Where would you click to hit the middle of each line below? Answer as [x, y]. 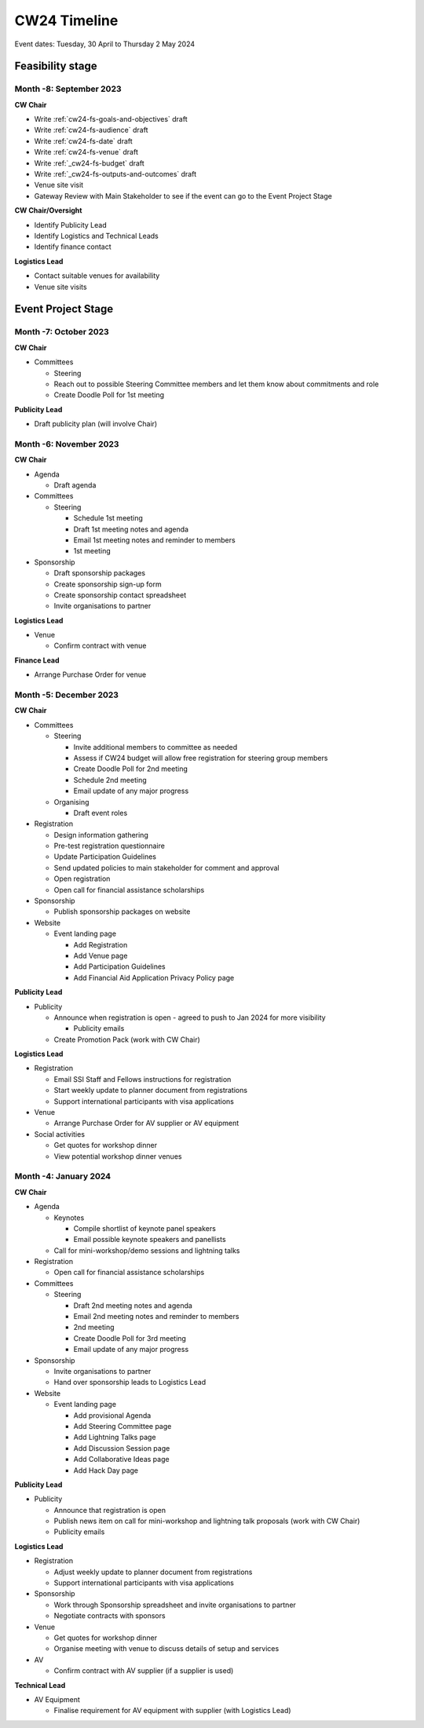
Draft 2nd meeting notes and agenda [133, 1305]
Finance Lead [37, 660]
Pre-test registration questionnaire [109, 846]
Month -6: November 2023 [67, 444]
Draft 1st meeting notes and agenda [131, 529]
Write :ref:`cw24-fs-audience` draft [91, 130]
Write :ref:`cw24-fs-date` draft [83, 141]
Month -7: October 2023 [62, 332]
